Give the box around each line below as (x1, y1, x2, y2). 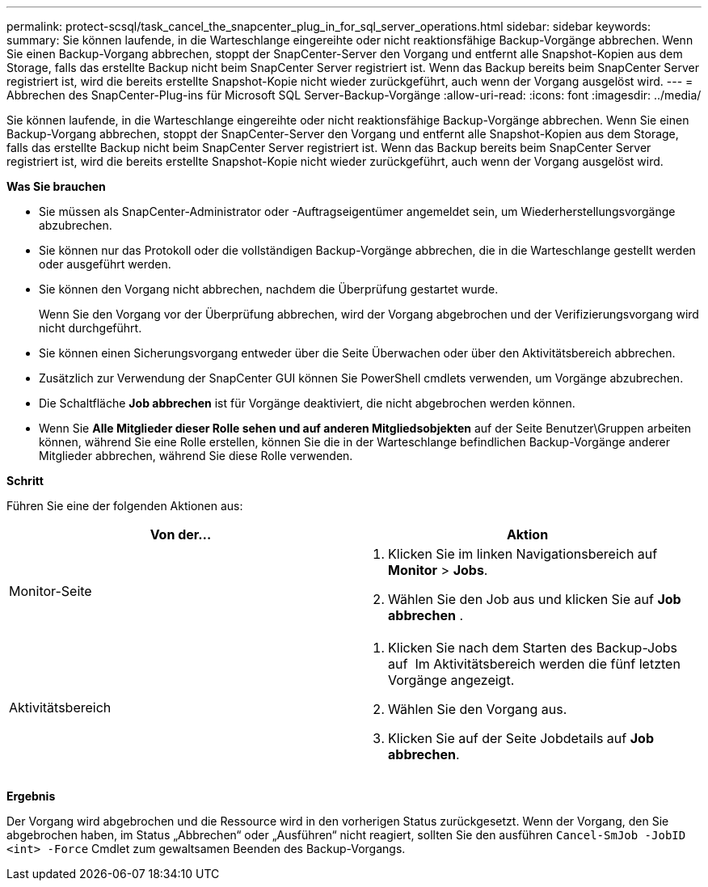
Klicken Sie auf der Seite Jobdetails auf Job (388, 730, 654, 746)
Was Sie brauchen (6, 180, 106, 193)
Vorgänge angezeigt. (388, 672, 515, 688)
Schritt (6, 474, 44, 488)
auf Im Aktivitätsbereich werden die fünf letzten (388, 656, 681, 672)
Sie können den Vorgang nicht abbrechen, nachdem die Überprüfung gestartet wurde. (39, 282, 499, 296)
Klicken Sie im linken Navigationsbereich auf (388, 546, 658, 562)
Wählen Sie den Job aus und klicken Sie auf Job (388, 591, 681, 607)
